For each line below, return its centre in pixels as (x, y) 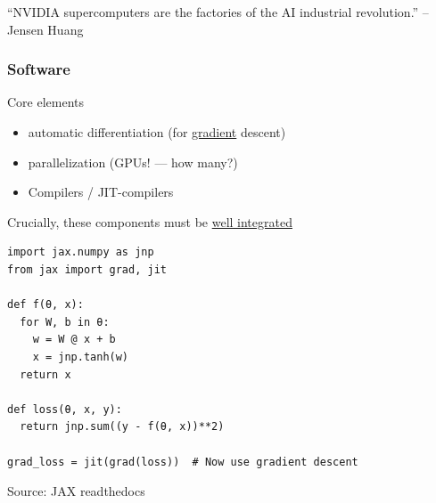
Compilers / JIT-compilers (101, 192)
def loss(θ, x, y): (65, 409)
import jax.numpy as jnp (81, 252)
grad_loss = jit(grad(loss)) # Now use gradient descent (183, 462)
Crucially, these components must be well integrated (150, 221)
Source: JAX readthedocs (76, 491)
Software (39, 69)
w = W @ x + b (74, 340)
